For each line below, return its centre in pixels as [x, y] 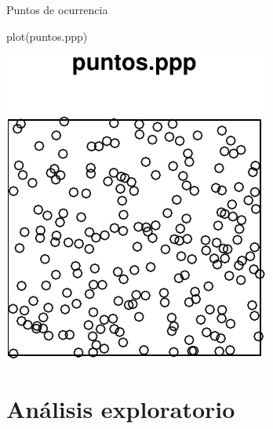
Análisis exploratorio [121, 408]
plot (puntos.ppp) [47, 36]
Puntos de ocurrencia [57, 9]
